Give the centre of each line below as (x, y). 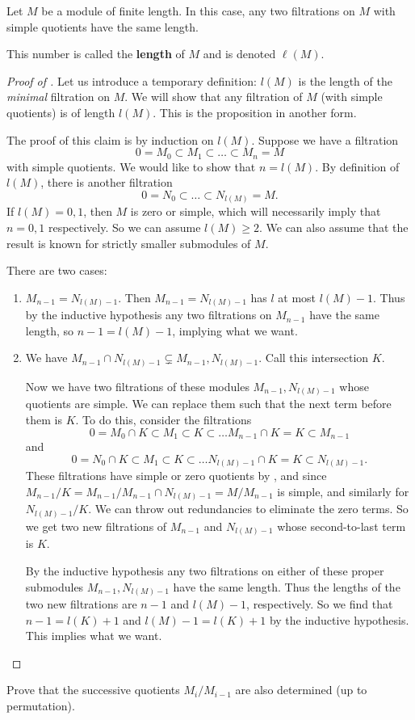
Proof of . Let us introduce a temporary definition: (132, 80)
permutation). (41, 705)
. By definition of (357, 166)
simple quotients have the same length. (103, 26)
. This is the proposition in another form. (255, 112)
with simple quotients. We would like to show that (131, 166)
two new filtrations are (81, 604)
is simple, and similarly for (343, 491)
